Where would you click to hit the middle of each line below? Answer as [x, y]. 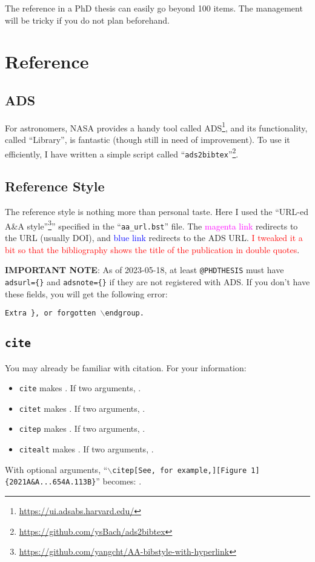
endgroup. [124, 313]
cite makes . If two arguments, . [80, 388]
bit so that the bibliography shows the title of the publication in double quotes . [152, 249]
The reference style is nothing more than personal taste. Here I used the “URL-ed [157, 212]
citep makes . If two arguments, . [82, 428]
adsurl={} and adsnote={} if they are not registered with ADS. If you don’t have [157, 281]
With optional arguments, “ [56, 469]
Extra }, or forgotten [51, 313]
